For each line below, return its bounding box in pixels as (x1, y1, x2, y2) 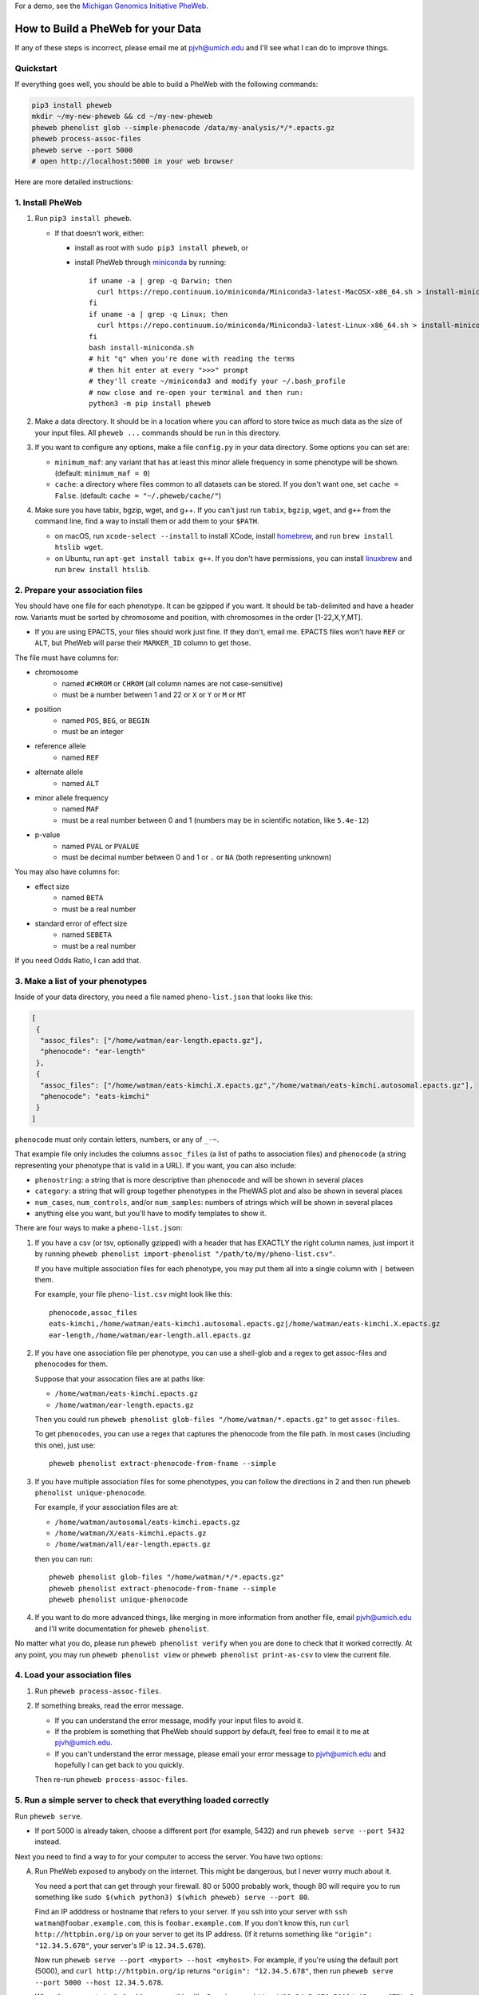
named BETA (61, 893, 104, 903)
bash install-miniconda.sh (89, 343, 195, 353)
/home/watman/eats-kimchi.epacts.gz (54, 1389, 199, 1398)
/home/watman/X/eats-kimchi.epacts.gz (54, 1529, 207, 1538)
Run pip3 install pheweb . (34, 214, 132, 223)
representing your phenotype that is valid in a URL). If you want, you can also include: (14, 1160, 297, 1170)
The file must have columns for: (14, 653, 119, 662)
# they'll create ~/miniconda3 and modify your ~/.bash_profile (89, 377, 346, 386)
